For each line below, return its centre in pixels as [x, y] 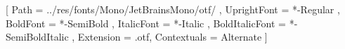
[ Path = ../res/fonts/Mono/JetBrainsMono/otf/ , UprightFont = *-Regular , [173, 9]
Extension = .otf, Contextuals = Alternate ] [172, 37]
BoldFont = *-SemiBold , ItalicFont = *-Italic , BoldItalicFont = [146, 23]
